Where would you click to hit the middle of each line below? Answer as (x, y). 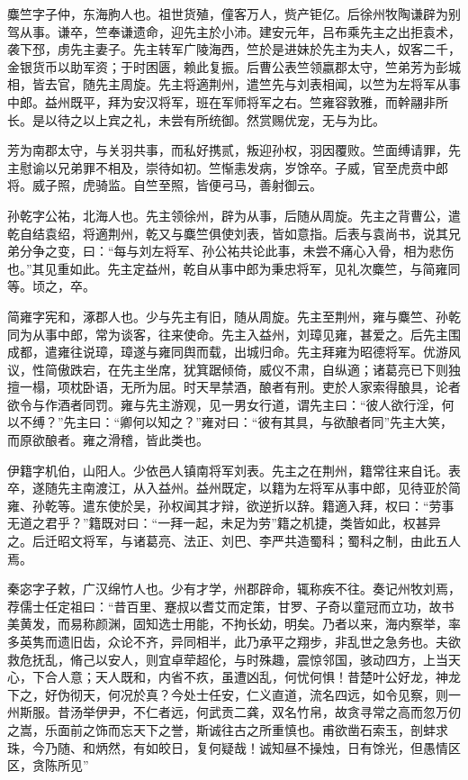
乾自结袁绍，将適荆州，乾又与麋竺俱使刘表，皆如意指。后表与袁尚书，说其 (228, 233)
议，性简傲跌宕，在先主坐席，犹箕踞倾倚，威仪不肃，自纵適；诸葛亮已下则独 (234, 369)
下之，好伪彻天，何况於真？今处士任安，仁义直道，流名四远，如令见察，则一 (234, 694)
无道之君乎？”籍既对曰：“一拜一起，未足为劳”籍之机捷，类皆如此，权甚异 (224, 523)
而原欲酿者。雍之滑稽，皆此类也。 (108, 440)
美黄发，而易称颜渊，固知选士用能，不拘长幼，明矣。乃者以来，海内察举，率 (234, 624)
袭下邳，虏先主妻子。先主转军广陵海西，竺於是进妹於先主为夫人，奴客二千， (234, 49)
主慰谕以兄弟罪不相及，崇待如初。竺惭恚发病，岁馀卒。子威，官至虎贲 (215, 167)
